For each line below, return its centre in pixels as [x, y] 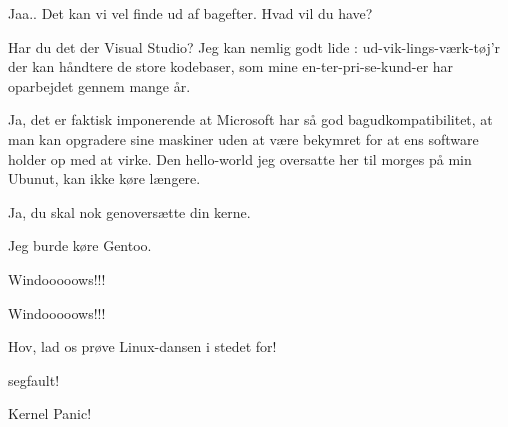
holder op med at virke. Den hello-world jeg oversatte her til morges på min [240, 158]
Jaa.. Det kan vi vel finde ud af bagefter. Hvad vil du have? [190, 13]
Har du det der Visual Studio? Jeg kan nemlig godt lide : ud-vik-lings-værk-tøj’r [254, 46]
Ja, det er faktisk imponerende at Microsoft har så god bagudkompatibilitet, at [250, 119]
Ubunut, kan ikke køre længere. [104, 178]
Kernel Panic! [50, 413]
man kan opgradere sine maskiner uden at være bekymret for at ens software [243, 138]
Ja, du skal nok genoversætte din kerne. [129, 211]
